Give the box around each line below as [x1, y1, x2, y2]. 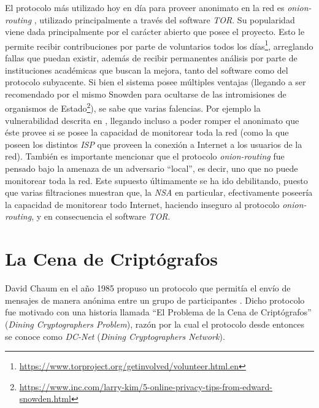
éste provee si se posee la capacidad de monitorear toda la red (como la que [5, 126, 289, 139]
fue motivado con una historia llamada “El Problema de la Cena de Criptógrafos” [5, 306, 312, 318]
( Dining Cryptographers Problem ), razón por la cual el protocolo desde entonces [5, 317, 304, 330]
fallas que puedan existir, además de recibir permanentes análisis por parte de [5, 52, 298, 64]
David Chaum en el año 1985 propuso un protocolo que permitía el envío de [5, 282, 291, 294]
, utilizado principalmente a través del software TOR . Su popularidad [34, 13, 295, 26]
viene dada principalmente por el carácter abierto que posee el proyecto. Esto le [5, 25, 305, 38]
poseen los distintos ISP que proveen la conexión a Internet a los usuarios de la [5, 137, 302, 150]
